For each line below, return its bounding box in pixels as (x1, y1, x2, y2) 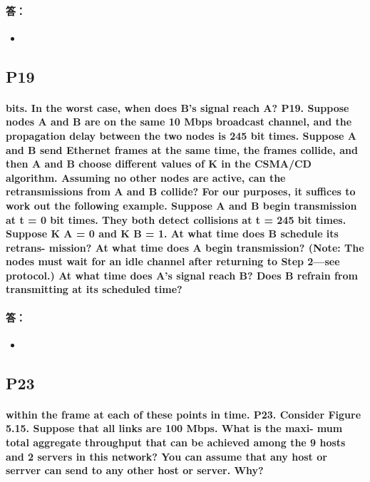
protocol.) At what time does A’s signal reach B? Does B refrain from (6, 267, 358, 282)
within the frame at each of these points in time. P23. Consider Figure (6, 406, 361, 421)
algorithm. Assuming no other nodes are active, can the (6, 170, 286, 185)
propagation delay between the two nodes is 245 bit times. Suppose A (6, 128, 357, 143)
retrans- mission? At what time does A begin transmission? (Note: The (6, 240, 364, 255)
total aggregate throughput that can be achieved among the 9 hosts (6, 435, 346, 450)
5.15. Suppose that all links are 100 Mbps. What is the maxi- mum (6, 421, 343, 436)
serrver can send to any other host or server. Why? (6, 463, 264, 478)
